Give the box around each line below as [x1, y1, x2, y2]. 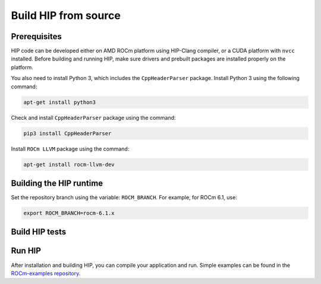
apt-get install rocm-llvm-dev [23, 161, 115, 168]
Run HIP [11, 246, 42, 256]
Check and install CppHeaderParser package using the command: [11, 114, 176, 121]
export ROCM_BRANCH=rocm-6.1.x [23, 210, 115, 216]
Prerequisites [11, 31, 62, 42]
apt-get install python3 [23, 98, 96, 106]
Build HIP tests [11, 227, 67, 237]
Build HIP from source [11, 9, 121, 22]
